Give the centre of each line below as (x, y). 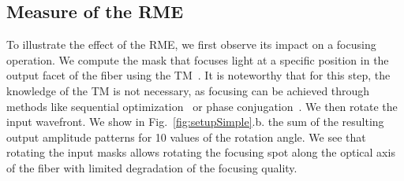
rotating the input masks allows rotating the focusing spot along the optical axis (201, 152)
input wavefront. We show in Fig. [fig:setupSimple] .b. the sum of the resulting (195, 122)
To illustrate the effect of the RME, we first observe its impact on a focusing (191, 44)
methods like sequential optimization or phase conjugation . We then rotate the (202, 106)
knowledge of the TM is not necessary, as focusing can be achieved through (188, 90)
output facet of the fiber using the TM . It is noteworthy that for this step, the (198, 75)
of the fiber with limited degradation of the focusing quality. (152, 167)
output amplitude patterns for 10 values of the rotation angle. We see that (186, 137)
